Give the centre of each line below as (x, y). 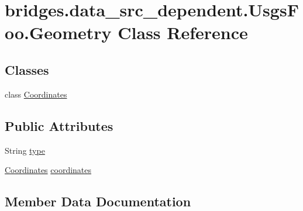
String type (25, 150)
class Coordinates (36, 94)
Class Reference (183, 32)
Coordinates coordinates (48, 170)
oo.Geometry (58, 32)
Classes (27, 69)
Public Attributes (59, 125)
